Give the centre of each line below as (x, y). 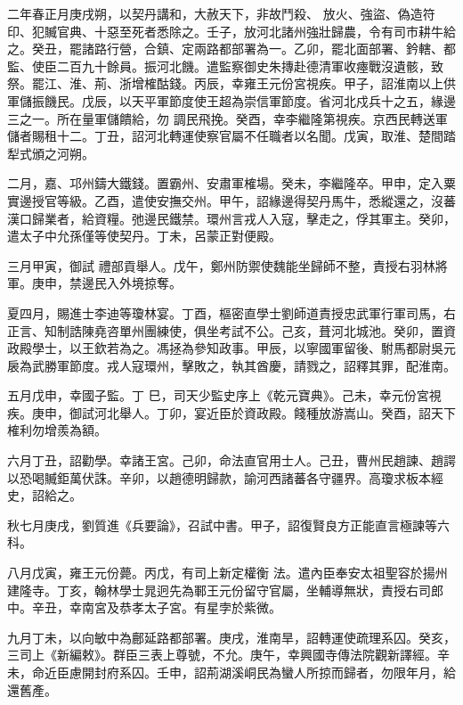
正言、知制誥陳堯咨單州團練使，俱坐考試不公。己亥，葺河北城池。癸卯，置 (225, 330)
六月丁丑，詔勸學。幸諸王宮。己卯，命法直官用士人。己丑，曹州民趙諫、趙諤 (231, 460)
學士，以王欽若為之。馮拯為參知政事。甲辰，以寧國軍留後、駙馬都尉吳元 (244, 348)
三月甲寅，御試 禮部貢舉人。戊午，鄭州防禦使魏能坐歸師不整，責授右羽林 (221, 265)
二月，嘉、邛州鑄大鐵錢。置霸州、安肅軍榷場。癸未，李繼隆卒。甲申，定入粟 (231, 183)
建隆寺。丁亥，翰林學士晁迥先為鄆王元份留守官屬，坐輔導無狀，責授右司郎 (225, 590)
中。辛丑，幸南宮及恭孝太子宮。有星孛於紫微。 (144, 607)
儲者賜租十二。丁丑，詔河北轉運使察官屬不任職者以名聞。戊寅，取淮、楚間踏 (231, 136)
